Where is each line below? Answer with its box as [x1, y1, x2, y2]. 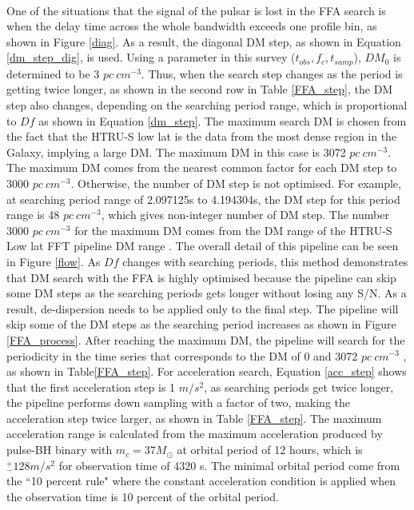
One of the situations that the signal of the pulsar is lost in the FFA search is [6, 2, 386, 18]
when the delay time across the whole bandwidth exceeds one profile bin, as [6, 18, 377, 34]
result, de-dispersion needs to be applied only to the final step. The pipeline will [6, 300, 399, 317]
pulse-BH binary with [6, 441, 113, 458]
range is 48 [6, 206, 60, 223]
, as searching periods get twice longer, [204, 378, 394, 395]
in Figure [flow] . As [6, 253, 101, 269]
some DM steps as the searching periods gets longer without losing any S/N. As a [6, 285, 407, 301]
